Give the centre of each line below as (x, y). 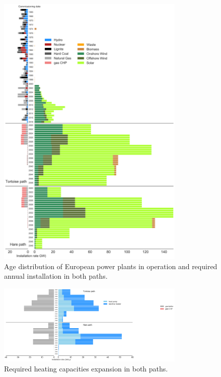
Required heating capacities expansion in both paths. (86, 369)
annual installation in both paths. (56, 276)
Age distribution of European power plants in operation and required (111, 266)
